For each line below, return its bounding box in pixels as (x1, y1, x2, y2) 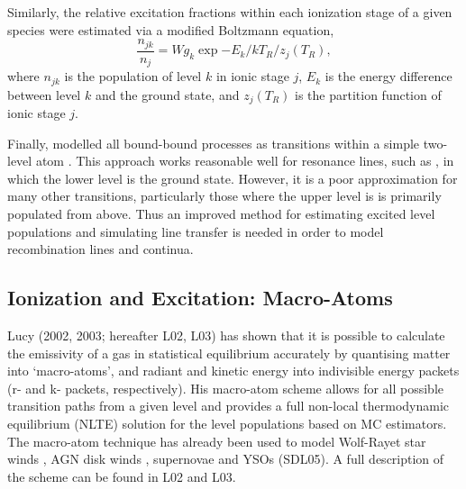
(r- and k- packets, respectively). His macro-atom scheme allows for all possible (7, 378, 444, 397)
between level (7, 85, 81, 104)
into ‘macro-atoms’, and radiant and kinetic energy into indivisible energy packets (7, 361, 460, 380)
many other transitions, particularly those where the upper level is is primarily (7, 186, 442, 205)
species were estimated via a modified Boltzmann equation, (7, 20, 334, 39)
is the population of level (64, 67, 202, 86)
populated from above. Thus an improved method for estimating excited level (7, 204, 435, 222)
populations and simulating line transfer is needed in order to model (7, 222, 384, 240)
